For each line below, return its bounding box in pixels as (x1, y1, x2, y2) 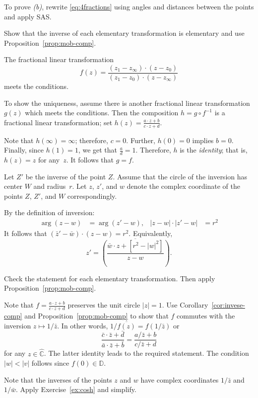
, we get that (78, 145, 118, 155)
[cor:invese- (211, 300, 245, 310)
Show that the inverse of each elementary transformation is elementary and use (4, 28, 245, 38)
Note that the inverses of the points (4, 374, 112, 385)
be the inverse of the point (25, 171, 106, 181)
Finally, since (4, 145, 44, 155)
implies (192, 135, 214, 145)
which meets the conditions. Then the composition (25, 107, 179, 118)
